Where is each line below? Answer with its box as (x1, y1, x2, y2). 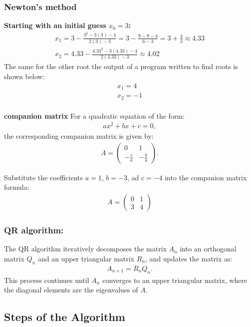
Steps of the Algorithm (4, 309, 125, 324)
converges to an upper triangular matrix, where (102, 274, 248, 285)
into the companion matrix (165, 172, 247, 182)
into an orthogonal (180, 243, 237, 254)
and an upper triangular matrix (37, 253, 135, 263)
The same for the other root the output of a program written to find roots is (4, 61, 238, 72)
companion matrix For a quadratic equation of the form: (4, 110, 185, 121)
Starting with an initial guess (4, 20, 106, 31)
